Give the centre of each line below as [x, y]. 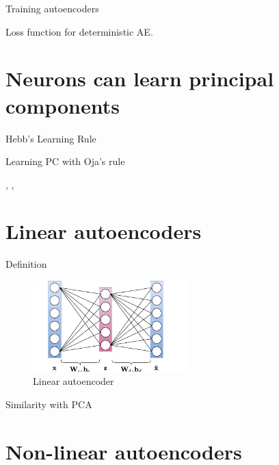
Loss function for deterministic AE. [79, 31]
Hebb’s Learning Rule [51, 138]
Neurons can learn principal [140, 78]
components [63, 105]
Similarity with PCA [49, 404]
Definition [26, 264]
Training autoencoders [52, 8]
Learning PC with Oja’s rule [65, 161]
